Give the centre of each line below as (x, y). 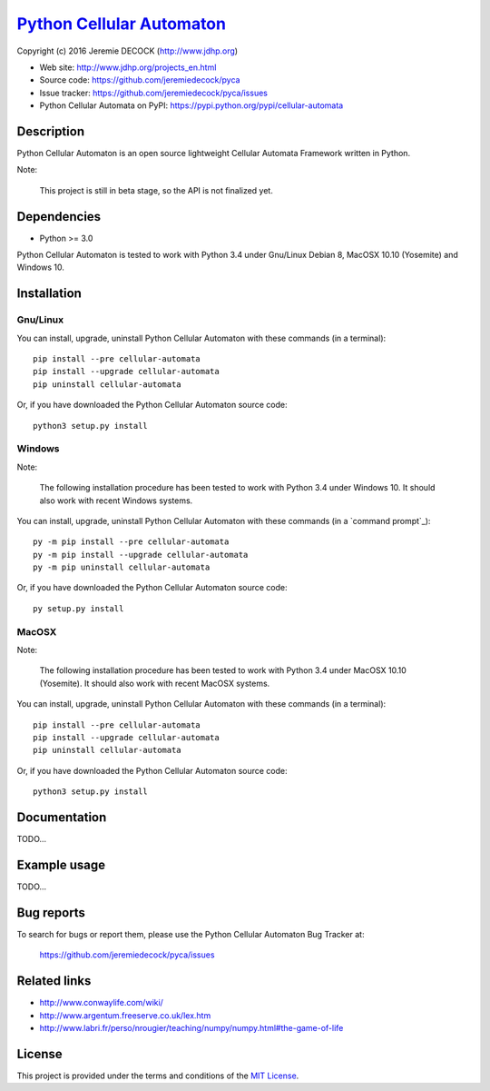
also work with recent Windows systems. (116, 501)
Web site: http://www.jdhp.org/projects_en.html (128, 67)
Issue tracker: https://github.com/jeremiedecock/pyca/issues (153, 93)
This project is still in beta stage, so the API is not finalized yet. (157, 190)
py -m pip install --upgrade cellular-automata (141, 555)
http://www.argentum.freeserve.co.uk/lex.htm (125, 1015)
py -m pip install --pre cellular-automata (131, 542)
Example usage (61, 864)
